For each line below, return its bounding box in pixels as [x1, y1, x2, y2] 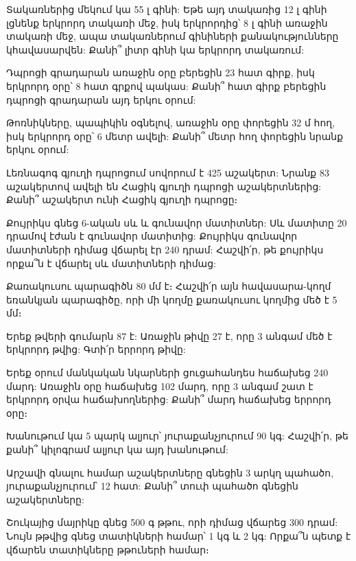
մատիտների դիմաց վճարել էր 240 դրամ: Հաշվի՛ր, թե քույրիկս [6, 242, 324, 256]
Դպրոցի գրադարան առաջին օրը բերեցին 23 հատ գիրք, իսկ [6, 65, 315, 80]
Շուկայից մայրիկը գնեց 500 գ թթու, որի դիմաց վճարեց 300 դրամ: [6, 515, 338, 529]
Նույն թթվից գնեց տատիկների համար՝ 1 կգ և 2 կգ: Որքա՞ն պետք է [6, 529, 351, 542]
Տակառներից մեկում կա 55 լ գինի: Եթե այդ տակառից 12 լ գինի [6, 2, 327, 16]
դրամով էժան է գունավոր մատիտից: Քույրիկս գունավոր [6, 229, 298, 243]
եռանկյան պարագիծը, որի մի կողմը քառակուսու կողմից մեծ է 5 [6, 292, 337, 306]
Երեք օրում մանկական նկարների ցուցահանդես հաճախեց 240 [6, 365, 329, 380]
